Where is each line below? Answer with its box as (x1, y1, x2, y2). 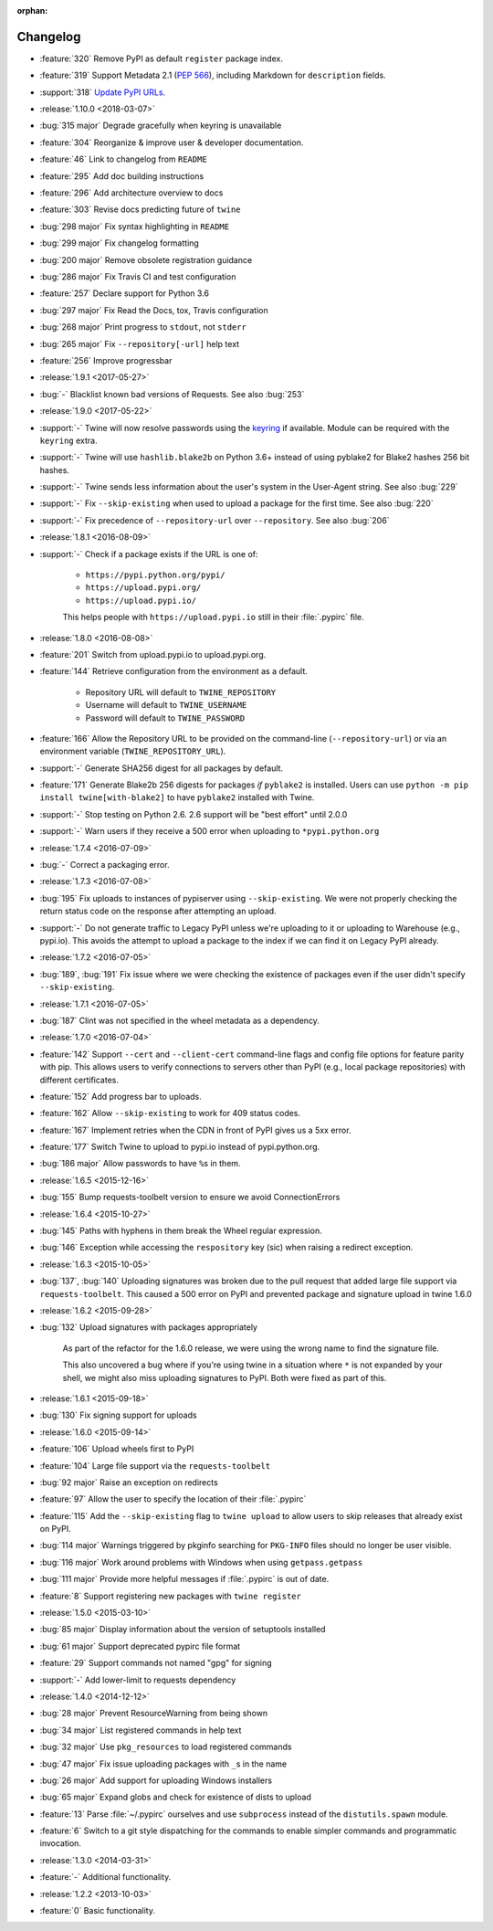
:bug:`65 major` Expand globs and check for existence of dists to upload (39, 1791, 312, 1803)
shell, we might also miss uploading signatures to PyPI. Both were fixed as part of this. (62, 1372, 387, 1383)
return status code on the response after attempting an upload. (39, 905, 278, 917)
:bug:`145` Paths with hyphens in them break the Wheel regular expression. (39, 1225, 323, 1237)
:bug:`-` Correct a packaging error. (39, 860, 170, 871)
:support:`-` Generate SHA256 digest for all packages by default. (39, 763, 283, 774)
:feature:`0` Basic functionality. (39, 1905, 155, 1916)
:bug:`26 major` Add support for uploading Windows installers (39, 1775, 273, 1786)
